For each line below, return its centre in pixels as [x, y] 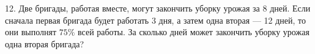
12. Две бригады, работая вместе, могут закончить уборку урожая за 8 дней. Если [158, 8]
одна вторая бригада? [45, 43]
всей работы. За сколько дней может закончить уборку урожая [194, 32]
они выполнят [31, 32]
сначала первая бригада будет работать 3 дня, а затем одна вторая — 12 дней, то [156, 20]
